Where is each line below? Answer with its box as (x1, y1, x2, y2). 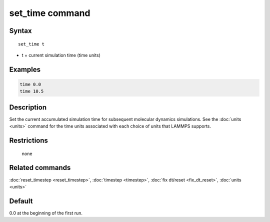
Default (9, 196, 33, 205)
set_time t (18, 41, 45, 47)
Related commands (9, 163, 71, 172)
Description (9, 103, 47, 111)
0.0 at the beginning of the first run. (9, 210, 82, 216)
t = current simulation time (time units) (21, 52, 101, 58)
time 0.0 (19, 81, 41, 87)
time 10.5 (19, 88, 44, 94)
